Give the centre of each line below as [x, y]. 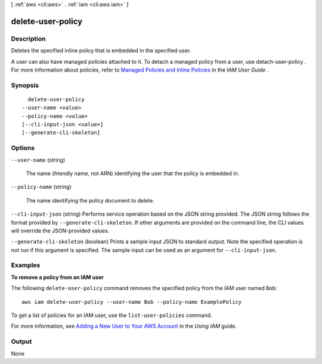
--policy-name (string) [41, 187]
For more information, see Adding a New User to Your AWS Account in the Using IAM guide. [124, 326]
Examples [26, 265]
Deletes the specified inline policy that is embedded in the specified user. [101, 51]
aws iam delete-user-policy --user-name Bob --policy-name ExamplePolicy [132, 302]
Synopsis [25, 85]
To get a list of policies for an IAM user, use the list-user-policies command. [112, 315]
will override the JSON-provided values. [60, 231]
